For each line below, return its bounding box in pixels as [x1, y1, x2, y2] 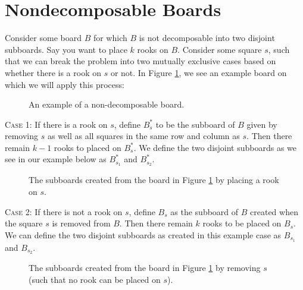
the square [5, 217, 43, 229]
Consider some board [5, 31, 82, 44]
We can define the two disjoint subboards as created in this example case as [5, 228, 282, 241]
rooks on [137, 43, 168, 55]
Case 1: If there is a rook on [5, 118, 108, 130]
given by [246, 118, 277, 130]
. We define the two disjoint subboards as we [133, 141, 297, 153]
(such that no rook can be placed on [29, 273, 161, 286]
